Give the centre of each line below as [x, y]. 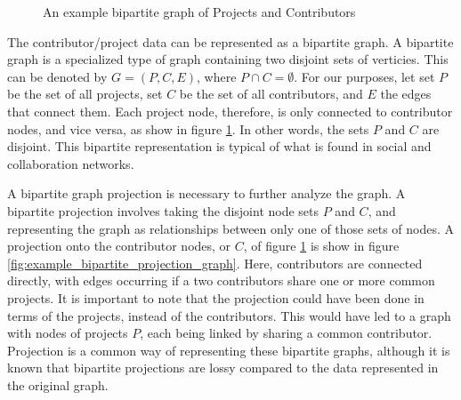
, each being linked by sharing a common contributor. [286, 333]
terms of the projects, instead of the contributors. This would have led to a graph [229, 315]
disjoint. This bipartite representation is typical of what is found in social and [219, 146]
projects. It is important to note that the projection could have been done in [216, 297]
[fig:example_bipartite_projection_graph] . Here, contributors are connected [215, 263]
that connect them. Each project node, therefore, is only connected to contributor [230, 111]
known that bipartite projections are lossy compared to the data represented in [223, 368]
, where [217, 76]
